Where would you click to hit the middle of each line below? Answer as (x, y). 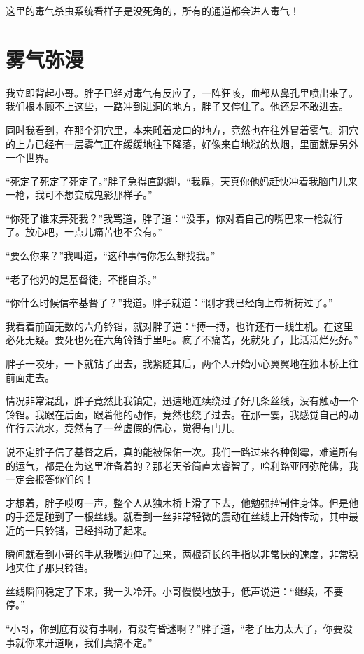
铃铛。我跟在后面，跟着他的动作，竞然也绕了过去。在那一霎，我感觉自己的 (177, 414)
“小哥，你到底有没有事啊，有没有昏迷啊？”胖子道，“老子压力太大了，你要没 (179, 628)
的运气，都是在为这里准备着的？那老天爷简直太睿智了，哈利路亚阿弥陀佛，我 (182, 465)
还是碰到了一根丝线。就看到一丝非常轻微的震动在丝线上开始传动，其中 (187, 516)
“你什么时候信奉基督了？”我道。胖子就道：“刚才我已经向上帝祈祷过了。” (169, 302)
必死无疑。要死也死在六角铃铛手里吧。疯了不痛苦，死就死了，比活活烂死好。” (182, 340)
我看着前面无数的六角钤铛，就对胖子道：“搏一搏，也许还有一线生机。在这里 (180, 326)
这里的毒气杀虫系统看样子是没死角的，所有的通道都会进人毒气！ (153, 11)
